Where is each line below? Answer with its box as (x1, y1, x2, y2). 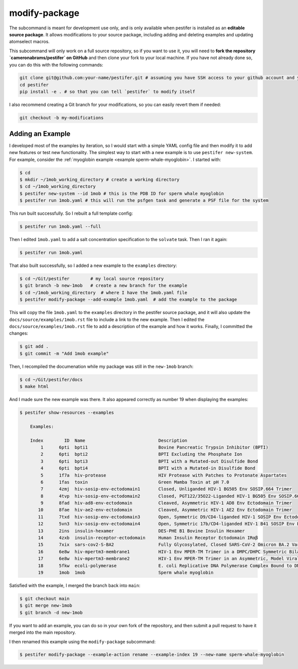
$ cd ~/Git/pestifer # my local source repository (19, 276, 164, 281)
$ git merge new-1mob (19, 603, 73, 608)
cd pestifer (19, 82, 49, 87)
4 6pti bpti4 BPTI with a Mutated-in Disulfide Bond (40, 465, 256, 471)
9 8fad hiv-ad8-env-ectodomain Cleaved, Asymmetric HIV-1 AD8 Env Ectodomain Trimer (40, 500, 293, 506)
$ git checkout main (19, 595, 70, 601)
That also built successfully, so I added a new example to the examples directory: (9, 262, 177, 268)
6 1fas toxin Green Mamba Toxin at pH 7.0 (40, 479, 229, 485)
